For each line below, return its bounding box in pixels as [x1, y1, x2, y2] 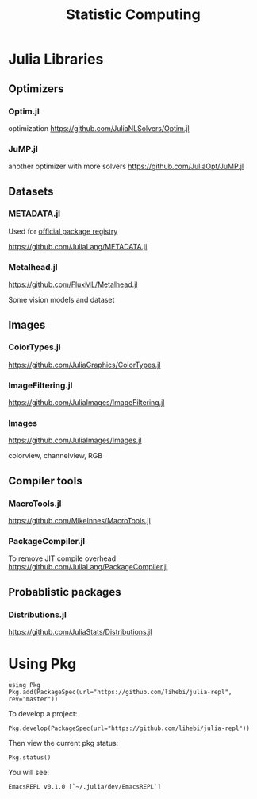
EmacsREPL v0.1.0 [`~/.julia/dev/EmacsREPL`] [8, 783, 161, 791]
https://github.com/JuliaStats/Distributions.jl [8, 627, 152, 637]
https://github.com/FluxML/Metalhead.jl [8, 280, 138, 289]
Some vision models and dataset [8, 295, 115, 305]
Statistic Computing [66, 6, 201, 24]
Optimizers [8, 82, 65, 95]
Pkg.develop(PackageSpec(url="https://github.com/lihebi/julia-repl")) [8, 724, 250, 732]
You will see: [8, 768, 50, 778]
